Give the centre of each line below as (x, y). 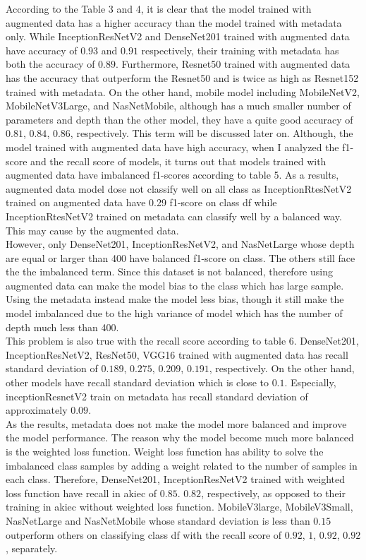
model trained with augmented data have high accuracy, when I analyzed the (172, 147)
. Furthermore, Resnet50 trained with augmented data (233, 64)
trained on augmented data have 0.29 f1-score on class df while (141, 202)
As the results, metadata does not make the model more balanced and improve (176, 423)
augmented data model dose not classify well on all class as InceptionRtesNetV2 (179, 188)
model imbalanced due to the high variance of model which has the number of (174, 313)
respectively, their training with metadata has (240, 50)
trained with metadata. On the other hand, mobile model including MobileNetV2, (183, 91)
